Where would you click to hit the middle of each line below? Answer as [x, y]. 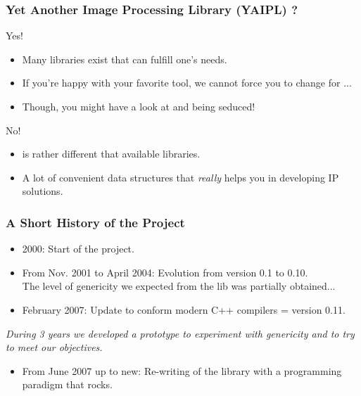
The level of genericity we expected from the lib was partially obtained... [179, 286]
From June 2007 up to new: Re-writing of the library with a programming [182, 370]
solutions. [43, 191]
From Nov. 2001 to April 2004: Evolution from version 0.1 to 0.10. [165, 272]
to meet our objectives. [54, 347]
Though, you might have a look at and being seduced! [139, 106]
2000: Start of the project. [78, 249]
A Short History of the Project [95, 222]
